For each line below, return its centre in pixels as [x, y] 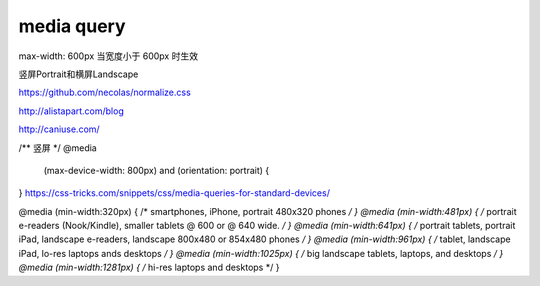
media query [72, 26]
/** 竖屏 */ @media [57, 147]
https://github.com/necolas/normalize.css [105, 92]
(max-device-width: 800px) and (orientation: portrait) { [156, 170]
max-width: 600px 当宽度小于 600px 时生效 [108, 56]
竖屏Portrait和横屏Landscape [78, 74]
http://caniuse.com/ [59, 129]
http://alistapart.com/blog [71, 111]
